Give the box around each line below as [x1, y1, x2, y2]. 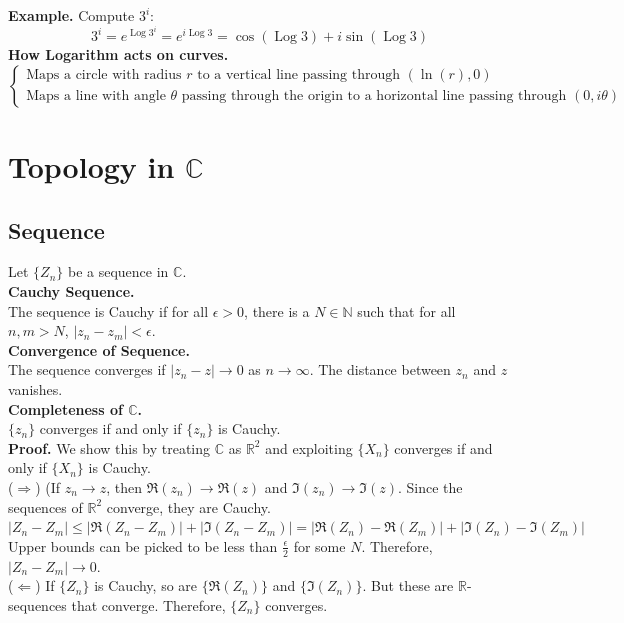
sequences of [8, 496, 83, 517]
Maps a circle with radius [26, 68, 182, 83]
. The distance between [309, 359, 451, 380]
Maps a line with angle [26, 89, 166, 104]
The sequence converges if [8, 359, 166, 380]
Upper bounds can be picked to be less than [8, 535, 278, 556]
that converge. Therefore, [71, 594, 226, 615]
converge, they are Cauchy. [106, 496, 271, 517]
